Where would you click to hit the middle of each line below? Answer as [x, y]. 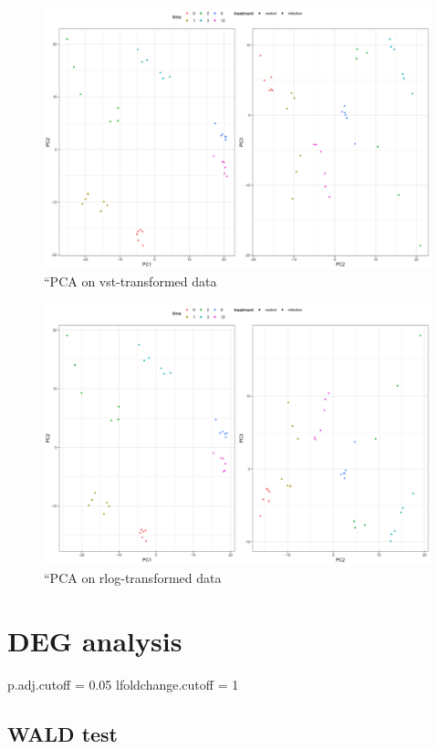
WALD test [63, 733]
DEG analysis [95, 640]
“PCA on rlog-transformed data [133, 577]
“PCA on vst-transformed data [130, 281]
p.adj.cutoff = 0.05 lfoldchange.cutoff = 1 [123, 684]
